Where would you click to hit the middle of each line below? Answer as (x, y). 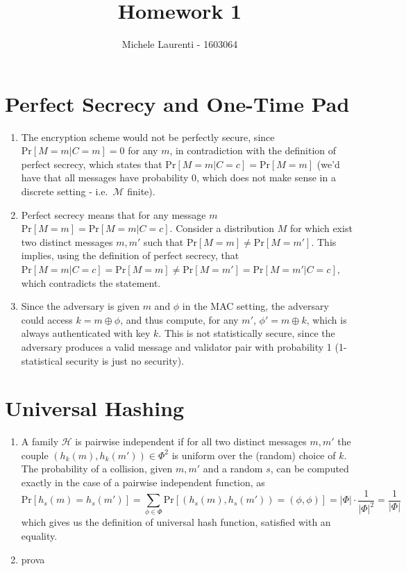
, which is (327, 319)
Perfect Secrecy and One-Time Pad (177, 103)
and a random (233, 469)
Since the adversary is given (80, 306)
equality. (39, 536)
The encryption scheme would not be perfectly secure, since (148, 136)
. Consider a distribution (222, 228)
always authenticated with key (86, 333)
